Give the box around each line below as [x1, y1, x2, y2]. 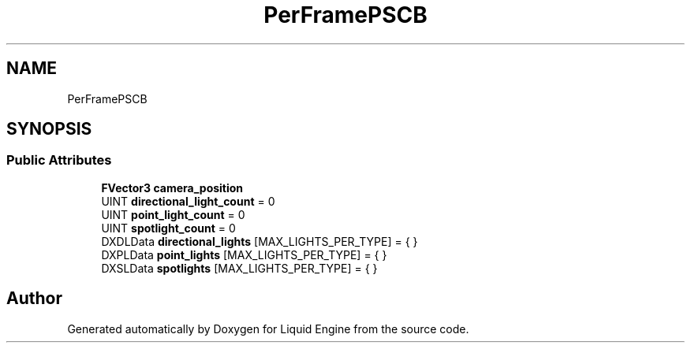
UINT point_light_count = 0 [101, 207, 245, 221]
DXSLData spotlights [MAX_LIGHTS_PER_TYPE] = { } [101, 261, 378, 275]
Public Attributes [6, 152, 112, 169]
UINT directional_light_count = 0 [101, 194, 275, 208]
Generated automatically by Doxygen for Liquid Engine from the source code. [67, 321, 469, 336]
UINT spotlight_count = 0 [101, 221, 236, 235]
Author [6, 288, 62, 309]
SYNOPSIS [6, 119, 92, 139]
